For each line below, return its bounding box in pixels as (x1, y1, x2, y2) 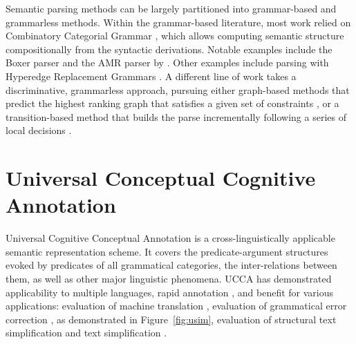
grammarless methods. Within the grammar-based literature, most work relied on (6, 15, 351, 29)
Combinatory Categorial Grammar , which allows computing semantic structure (6, 28, 344, 43)
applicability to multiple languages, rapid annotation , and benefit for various (6, 285, 334, 299)
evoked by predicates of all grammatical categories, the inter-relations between (6, 258, 337, 272)
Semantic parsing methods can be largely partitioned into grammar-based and (6, 1, 337, 15)
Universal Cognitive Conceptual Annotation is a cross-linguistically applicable (6, 231, 335, 245)
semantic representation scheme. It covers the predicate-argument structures (6, 244, 328, 258)
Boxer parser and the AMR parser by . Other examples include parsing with (6, 55, 329, 70)
